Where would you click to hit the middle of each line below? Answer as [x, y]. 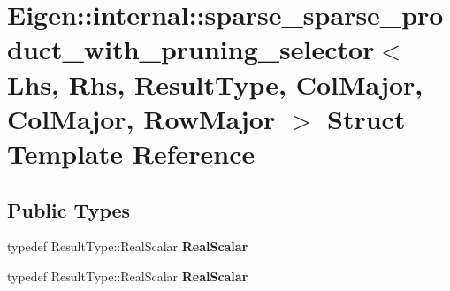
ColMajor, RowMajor [141, 118]
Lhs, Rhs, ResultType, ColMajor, [215, 84]
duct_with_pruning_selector [191, 49]
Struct [366, 118]
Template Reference [131, 153]
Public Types [69, 209]
